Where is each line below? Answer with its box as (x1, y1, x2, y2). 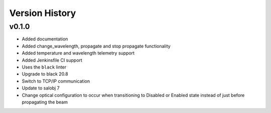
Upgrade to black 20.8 (22, 71, 68, 77)
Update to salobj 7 (22, 85, 60, 91)
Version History (9, 7, 76, 18)
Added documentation (22, 36, 68, 42)
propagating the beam (22, 99, 68, 105)
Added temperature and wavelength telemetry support (22, 50, 135, 56)
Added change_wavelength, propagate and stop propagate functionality (22, 43, 171, 49)
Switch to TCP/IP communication (22, 78, 90, 84)
